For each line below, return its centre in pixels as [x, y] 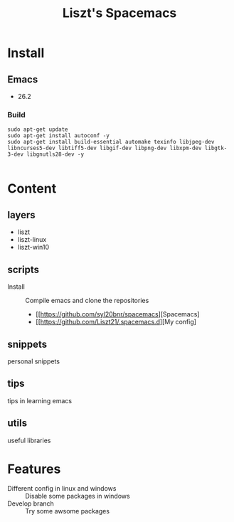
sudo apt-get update [38, 129]
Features [34, 469]
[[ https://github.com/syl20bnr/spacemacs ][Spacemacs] [117, 314]
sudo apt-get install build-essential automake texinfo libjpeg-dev [111, 142]
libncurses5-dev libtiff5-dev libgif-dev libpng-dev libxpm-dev [105, 148]
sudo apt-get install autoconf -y [59, 136]
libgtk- [216, 148]
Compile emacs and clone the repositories [87, 301]
